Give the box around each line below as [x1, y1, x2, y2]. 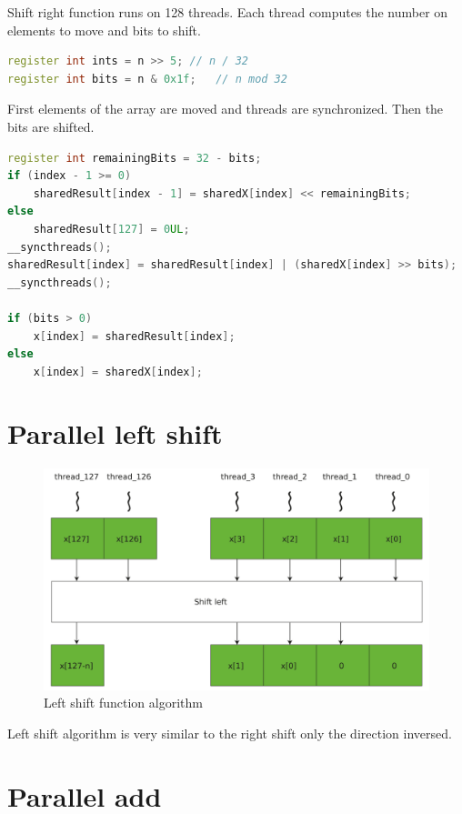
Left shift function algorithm [44, 693, 203, 712]
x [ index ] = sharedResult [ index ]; [33, 329, 236, 343]
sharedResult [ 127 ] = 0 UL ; [33, 222, 190, 236]
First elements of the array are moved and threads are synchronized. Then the [7, 99, 444, 118]
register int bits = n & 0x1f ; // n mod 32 [7, 72, 287, 85]
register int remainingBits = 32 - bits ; [7, 151, 262, 165]
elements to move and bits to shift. [7, 20, 201, 39]
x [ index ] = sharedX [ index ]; [33, 365, 203, 378]
